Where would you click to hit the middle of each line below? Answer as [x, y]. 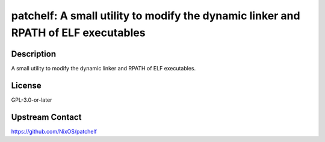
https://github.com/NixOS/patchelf [54, 131]
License [26, 85]
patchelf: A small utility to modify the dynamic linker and [156, 16]
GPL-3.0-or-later [32, 100]
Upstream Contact [46, 117]
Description [34, 54]
